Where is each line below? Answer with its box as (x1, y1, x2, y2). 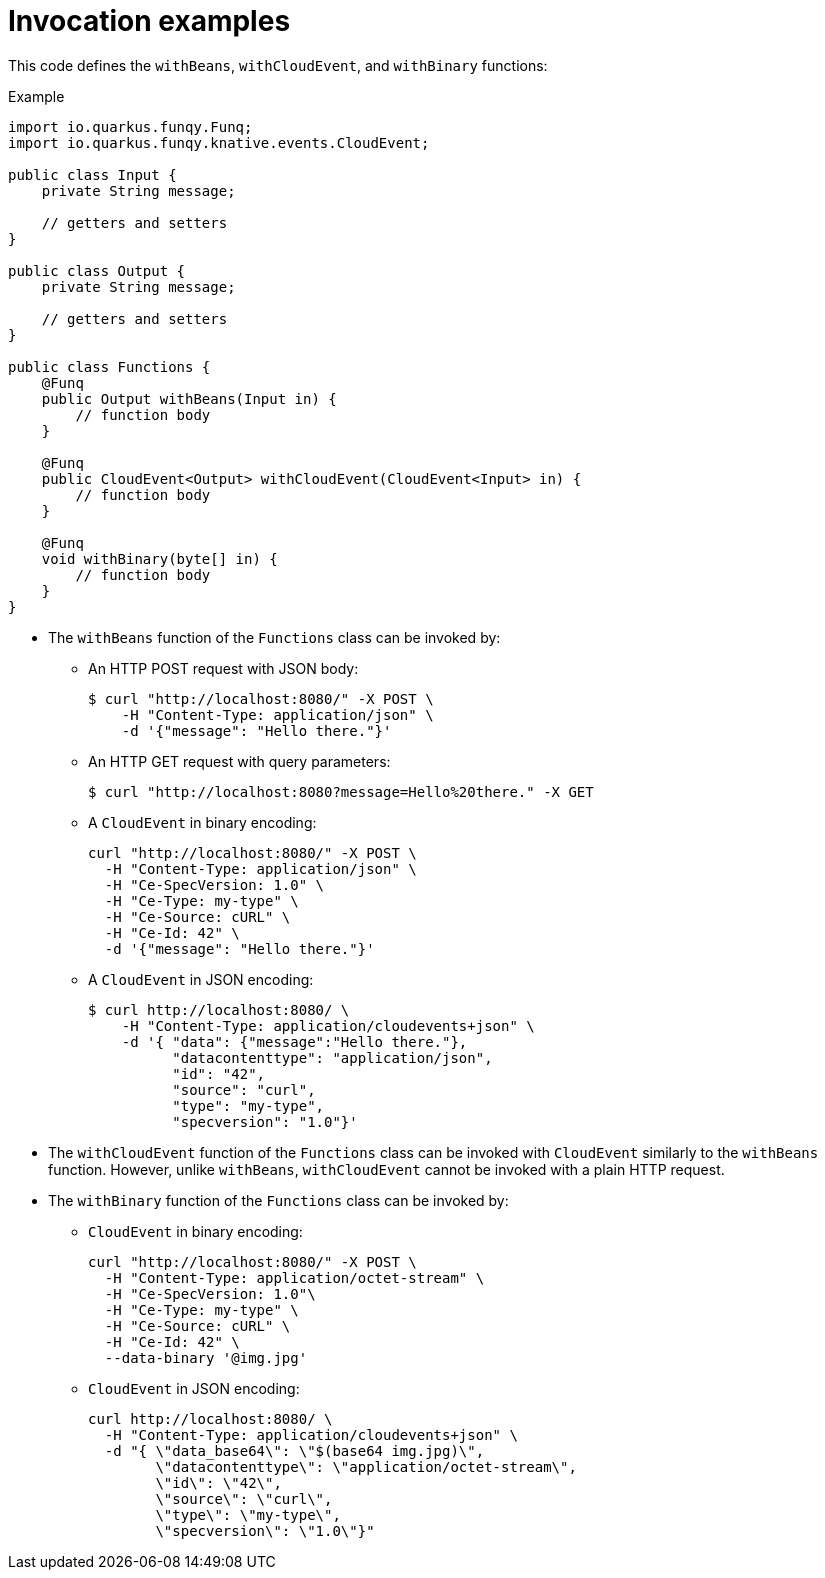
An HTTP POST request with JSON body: (88, 659, 359, 677)
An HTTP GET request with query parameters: (88, 752, 391, 770)
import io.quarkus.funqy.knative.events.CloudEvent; (8, 134, 430, 151)
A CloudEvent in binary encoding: (88, 813, 317, 831)
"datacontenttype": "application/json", (172, 1049, 493, 1066)
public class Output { (8, 262, 186, 279)
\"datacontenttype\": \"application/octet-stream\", (155, 1458, 577, 1475)
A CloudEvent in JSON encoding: (88, 970, 314, 988)
